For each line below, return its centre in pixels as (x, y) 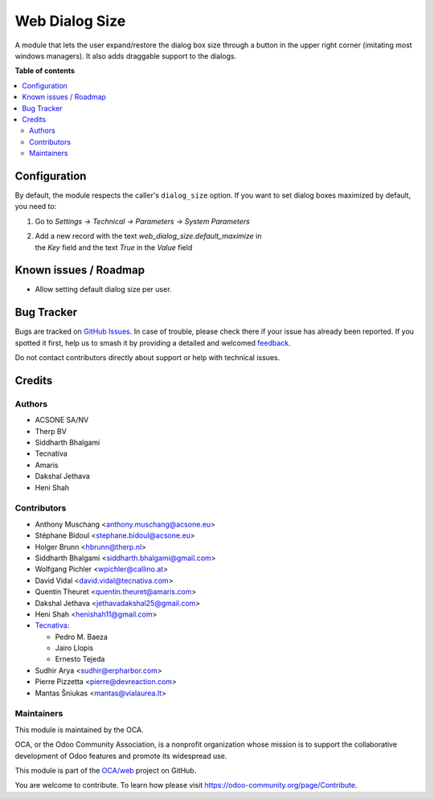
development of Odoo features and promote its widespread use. (121, 756)
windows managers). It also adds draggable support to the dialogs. (126, 55)
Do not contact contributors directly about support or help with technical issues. (147, 358)
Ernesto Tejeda (80, 659)
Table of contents (45, 71)
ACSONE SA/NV (62, 420)
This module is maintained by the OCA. (79, 729)
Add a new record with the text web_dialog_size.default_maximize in (148, 236)
